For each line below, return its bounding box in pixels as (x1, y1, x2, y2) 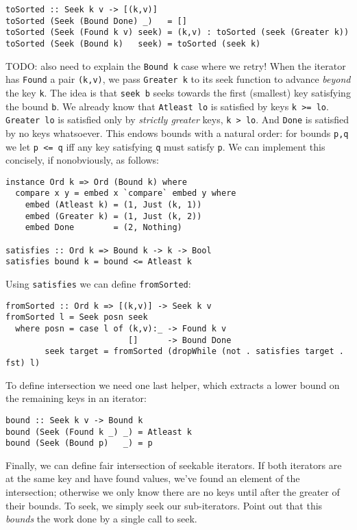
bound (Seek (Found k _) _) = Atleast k (5, 427, 193, 437)
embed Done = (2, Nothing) (25, 223, 182, 233)
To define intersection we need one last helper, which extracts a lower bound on (5, 377, 340, 392)
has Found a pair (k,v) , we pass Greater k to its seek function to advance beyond (5, 72, 351, 86)
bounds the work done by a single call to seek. (5, 512, 197, 526)
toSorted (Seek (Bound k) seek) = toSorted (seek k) (5, 38, 261, 49)
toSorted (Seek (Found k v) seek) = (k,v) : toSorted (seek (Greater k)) (5, 27, 349, 38)
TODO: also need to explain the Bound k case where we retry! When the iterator (5, 58, 346, 73)
